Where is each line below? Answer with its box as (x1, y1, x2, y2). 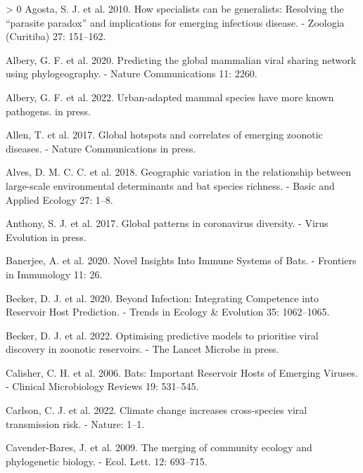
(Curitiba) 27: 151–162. (6, 29, 106, 44)
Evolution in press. (6, 229, 87, 244)
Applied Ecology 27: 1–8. (6, 192, 113, 207)
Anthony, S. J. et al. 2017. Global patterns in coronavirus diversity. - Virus (6, 216, 329, 231)
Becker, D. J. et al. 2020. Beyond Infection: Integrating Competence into (6, 290, 319, 305)
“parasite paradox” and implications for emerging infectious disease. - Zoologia (6, 15, 345, 30)
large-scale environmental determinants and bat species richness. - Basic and (6, 178, 335, 193)
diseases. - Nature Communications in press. (6, 141, 196, 155)
